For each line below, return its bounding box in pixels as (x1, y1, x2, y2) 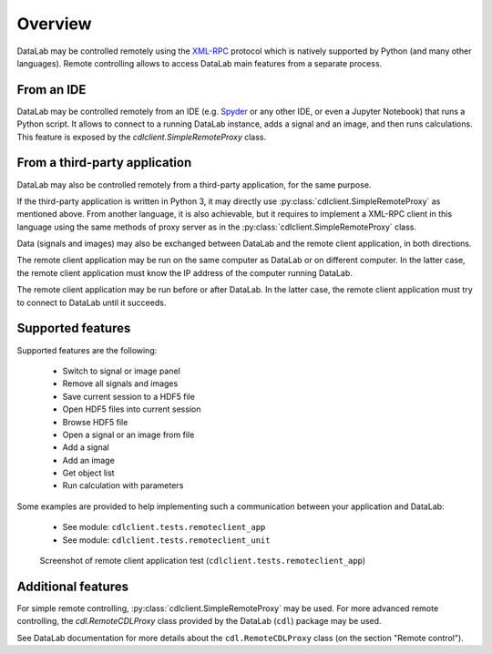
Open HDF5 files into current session (62, 404, 201, 414)
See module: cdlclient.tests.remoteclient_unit (62, 534, 271, 546)
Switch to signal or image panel (62, 365, 181, 376)
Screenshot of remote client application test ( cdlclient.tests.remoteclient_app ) (39, 556, 366, 567)
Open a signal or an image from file (62, 429, 195, 440)
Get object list (62, 467, 115, 478)
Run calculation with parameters (62, 480, 184, 491)
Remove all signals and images (62, 378, 179, 389)
